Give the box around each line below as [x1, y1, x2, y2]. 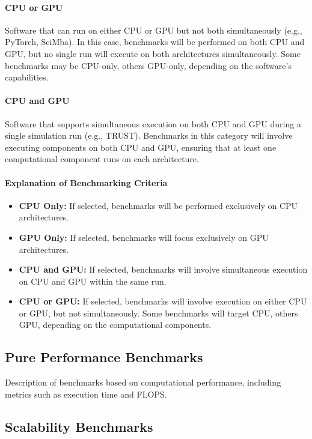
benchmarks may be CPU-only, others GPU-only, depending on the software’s [5, 59, 292, 71]
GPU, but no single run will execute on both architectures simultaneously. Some [5, 47, 301, 59]
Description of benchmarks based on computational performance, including [5, 376, 281, 389]
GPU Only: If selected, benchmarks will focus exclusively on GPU [19, 231, 269, 243]
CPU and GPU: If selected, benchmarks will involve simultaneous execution [19, 263, 308, 276]
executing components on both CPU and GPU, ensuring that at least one [5, 141, 277, 153]
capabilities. [5, 71, 49, 83]
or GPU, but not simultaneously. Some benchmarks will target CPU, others [19, 306, 298, 319]
